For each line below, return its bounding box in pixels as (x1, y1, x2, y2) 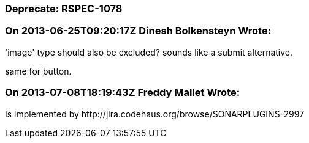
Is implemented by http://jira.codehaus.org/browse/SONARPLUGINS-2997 (5, 108, 305, 119)
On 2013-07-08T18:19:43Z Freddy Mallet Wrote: (5, 86, 240, 99)
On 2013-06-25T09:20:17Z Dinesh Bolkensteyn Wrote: (5, 24, 272, 37)
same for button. (5, 65, 72, 76)
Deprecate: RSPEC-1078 (5, 2, 123, 15)
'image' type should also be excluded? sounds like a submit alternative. (5, 46, 293, 57)
